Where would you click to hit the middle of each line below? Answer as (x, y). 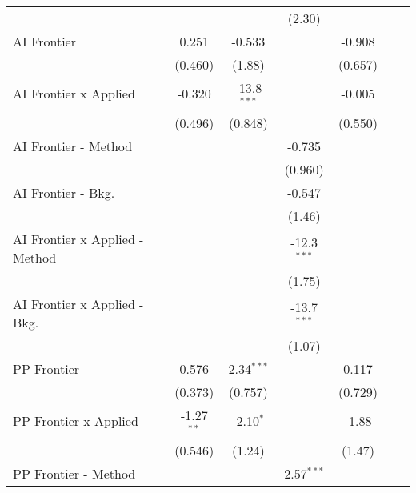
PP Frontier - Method (74, 473)
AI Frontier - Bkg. (64, 192)
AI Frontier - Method (73, 146)
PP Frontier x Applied (76, 421)
